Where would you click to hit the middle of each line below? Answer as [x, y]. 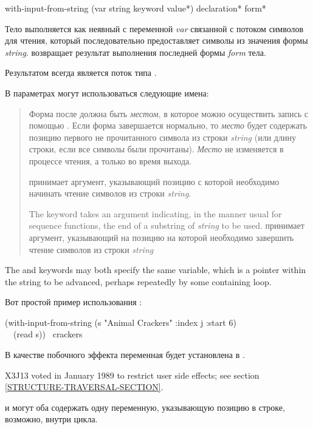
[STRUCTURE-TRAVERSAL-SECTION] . [84, 387]
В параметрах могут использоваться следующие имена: [107, 93]
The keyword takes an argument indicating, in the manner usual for [155, 213]
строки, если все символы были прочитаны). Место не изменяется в [156, 149]
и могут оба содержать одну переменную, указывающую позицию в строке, [145, 407]
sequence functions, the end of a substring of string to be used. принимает [167, 225]
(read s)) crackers [48, 334]
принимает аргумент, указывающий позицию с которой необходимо [154, 181]
